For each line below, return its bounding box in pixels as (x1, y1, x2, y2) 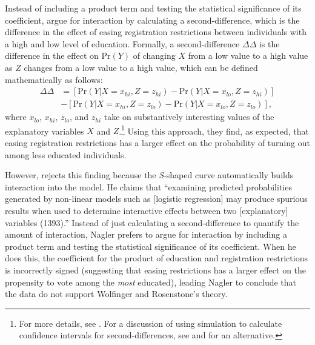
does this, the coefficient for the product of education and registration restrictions (5, 252, 308, 264)
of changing (133, 49, 176, 62)
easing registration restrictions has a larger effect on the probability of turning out (5, 136, 310, 149)
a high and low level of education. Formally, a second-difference (5, 37, 240, 50)
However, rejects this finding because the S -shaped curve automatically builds (5, 169, 294, 181)
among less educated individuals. (5, 148, 127, 161)
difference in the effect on (5, 49, 99, 62)
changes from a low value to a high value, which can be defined (24, 61, 258, 73)
